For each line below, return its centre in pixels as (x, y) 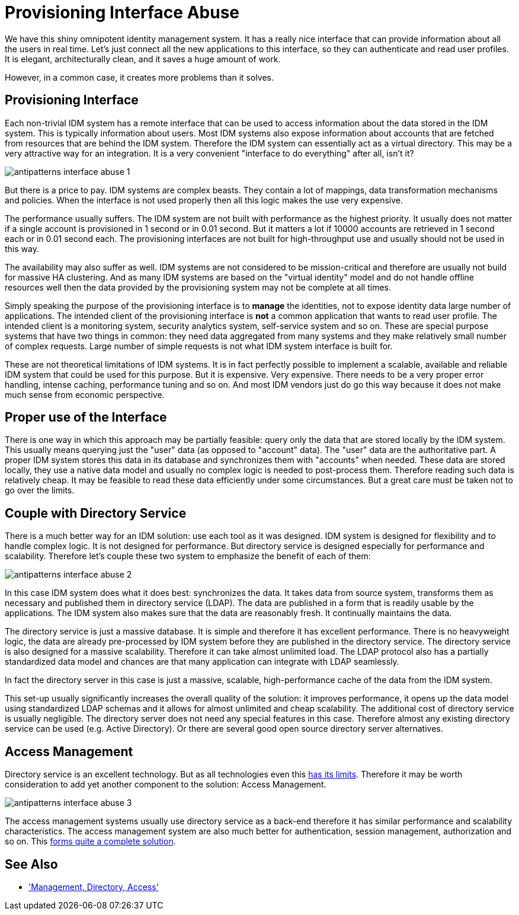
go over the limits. (40, 490)
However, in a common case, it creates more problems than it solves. (140, 77)
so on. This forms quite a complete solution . (90, 841)
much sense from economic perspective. (85, 394)
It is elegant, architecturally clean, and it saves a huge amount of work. (143, 59)
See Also (31, 864)
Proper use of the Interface (86, 417)
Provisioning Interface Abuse (122, 12)
